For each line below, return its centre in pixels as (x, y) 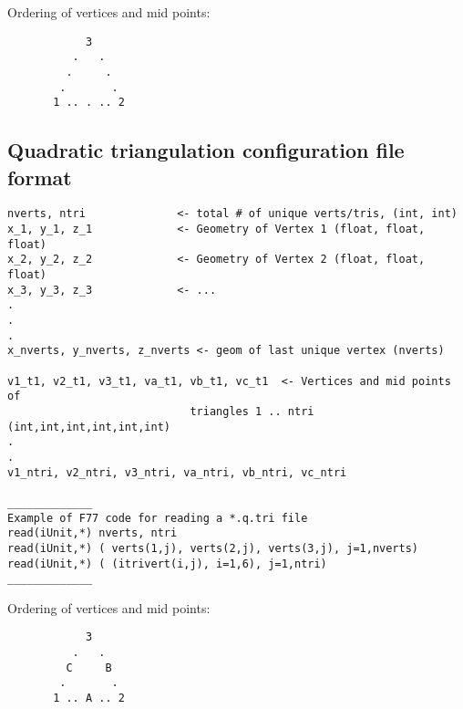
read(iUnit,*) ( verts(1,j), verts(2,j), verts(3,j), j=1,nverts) (213, 548)
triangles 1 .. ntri (252, 412)
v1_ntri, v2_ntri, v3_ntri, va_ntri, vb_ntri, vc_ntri (177, 472)
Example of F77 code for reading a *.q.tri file (158, 518)
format (40, 177)
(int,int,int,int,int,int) (89, 427)
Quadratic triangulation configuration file (206, 150)
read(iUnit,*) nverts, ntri (93, 533)
